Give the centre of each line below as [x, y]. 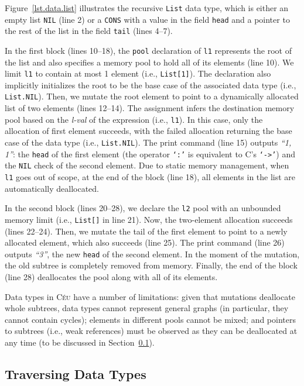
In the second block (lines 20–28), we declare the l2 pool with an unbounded [143, 208]
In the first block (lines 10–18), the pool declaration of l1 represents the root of [148, 50]
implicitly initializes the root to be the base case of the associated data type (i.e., [151, 85]
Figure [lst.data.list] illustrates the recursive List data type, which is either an [147, 8]
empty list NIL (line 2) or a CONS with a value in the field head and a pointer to [147, 19]
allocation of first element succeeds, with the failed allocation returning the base [148, 131]
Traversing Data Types [76, 373]
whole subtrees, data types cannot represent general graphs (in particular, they [147, 308]
